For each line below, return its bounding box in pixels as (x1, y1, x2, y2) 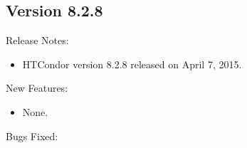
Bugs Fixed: (6, 128, 58, 143)
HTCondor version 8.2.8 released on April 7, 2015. (22, 56, 242, 71)
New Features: (6, 80, 68, 95)
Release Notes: (6, 33, 69, 48)
